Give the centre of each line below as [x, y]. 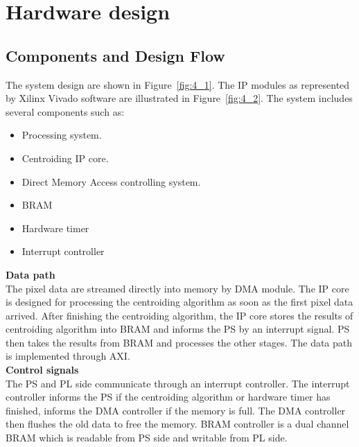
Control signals [42, 370]
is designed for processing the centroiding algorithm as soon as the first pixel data [179, 302]
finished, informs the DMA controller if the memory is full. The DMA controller [176, 410]
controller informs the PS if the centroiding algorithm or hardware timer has [168, 397]
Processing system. [62, 135]
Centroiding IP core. [65, 158]
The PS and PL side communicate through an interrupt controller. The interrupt [178, 383]
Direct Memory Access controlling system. [111, 181]
